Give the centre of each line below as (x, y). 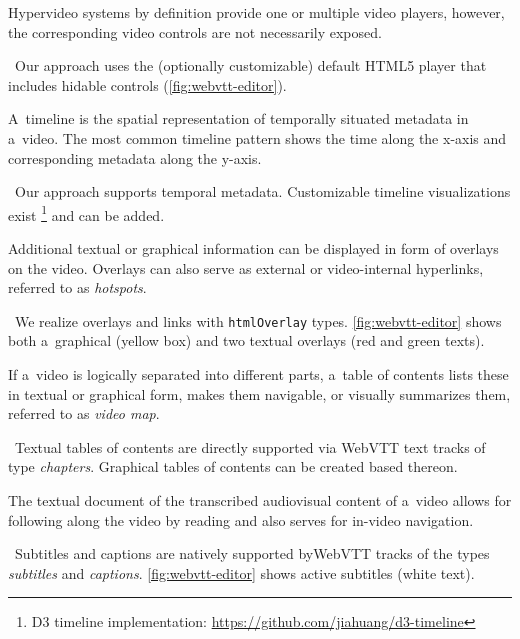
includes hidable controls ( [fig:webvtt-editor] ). (147, 84)
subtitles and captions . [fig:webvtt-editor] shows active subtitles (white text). (241, 572)
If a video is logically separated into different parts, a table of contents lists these (258, 374)
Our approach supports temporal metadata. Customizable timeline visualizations (262, 191)
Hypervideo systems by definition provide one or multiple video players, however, (256, 12)
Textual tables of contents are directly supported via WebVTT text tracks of (250, 446)
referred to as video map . (84, 413)
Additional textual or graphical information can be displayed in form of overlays (253, 248)
